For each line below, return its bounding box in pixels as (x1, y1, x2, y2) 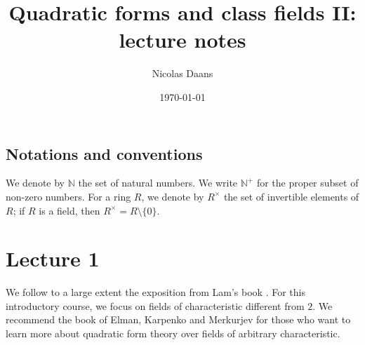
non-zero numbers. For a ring (6, 189, 131, 203)
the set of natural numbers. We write (78, 175, 238, 190)
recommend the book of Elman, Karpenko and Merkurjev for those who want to (6, 312, 351, 327)
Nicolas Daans (152, 66, 213, 81)
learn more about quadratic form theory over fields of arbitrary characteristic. (6, 326, 340, 340)
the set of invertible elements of (223, 189, 359, 203)
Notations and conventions (6, 142, 203, 164)
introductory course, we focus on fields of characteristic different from (6, 298, 305, 313)
